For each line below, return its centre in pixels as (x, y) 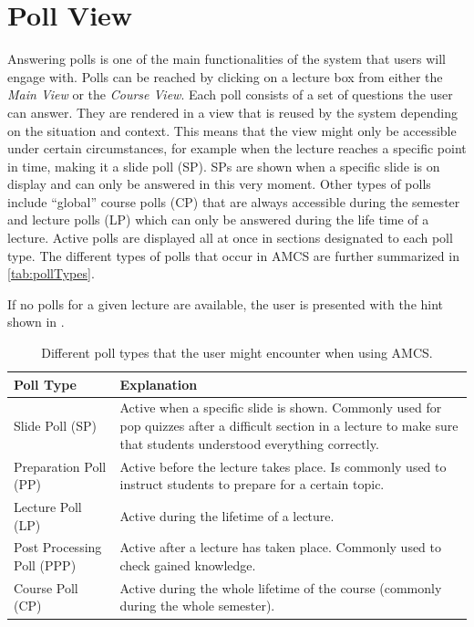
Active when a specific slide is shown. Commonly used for (281, 408)
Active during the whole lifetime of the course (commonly (281, 587)
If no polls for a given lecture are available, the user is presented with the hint (226, 303)
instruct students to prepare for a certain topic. (252, 484)
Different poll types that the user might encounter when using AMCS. (237, 353)
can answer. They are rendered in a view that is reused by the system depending (233, 112)
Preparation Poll (60, 466)
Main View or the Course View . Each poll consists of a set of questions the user (230, 94)
